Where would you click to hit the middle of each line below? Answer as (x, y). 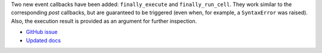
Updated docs (43, 40)
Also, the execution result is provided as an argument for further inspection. (104, 21)
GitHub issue (42, 32)
